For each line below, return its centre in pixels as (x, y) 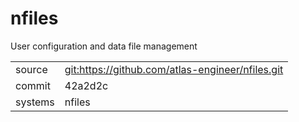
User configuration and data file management (104, 46)
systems (35, 102)
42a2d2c (86, 85)
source (31, 69)
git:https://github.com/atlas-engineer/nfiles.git (174, 69)
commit (33, 85)
